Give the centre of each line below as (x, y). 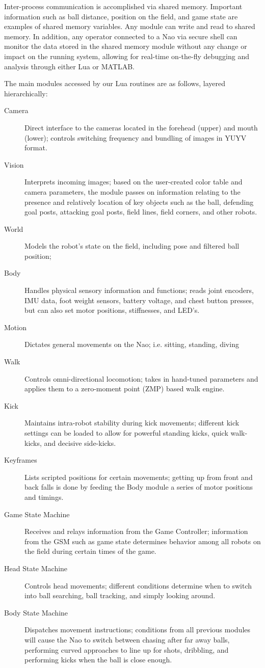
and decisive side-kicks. (80, 443)
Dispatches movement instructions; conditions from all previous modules (138, 630)
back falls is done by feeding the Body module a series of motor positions (139, 487)
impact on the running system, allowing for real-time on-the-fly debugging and (127, 56)
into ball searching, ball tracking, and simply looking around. (120, 595)
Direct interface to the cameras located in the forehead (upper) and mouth (141, 127)
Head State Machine (36, 568)
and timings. (44, 497)
